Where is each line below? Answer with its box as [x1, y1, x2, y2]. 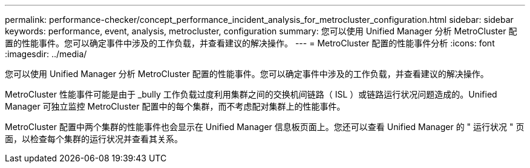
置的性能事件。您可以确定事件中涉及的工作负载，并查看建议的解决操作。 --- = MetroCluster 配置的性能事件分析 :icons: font [5, 38, 495, 48]
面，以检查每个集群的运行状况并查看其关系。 [5, 134, 183, 144]
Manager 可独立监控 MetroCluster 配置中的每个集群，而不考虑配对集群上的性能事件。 [5, 101, 345, 111]
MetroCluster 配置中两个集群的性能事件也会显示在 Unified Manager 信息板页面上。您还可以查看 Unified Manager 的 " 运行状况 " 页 [5, 122, 525, 132]
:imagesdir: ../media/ [5, 49, 87, 59]
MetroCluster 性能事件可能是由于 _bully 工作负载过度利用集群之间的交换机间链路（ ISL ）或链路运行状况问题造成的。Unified [5, 89, 497, 99]
